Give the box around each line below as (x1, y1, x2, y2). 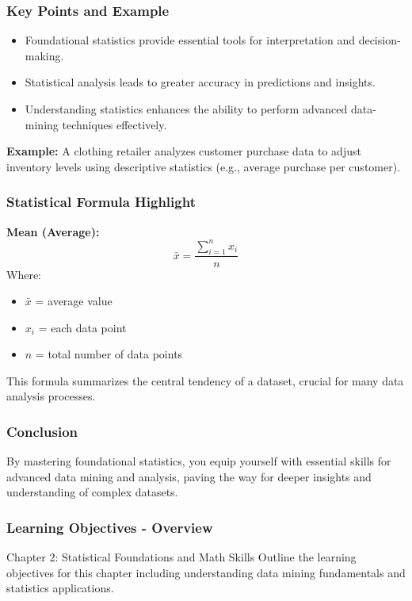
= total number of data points (35, 346, 183, 362)
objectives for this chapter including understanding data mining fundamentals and (6, 564, 406, 580)
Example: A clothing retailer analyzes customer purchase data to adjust (6, 143, 361, 159)
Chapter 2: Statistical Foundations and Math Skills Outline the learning (6, 549, 357, 565)
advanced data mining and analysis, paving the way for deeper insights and (6, 468, 372, 484)
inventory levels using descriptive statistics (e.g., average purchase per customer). (6, 158, 401, 174)
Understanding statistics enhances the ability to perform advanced (25, 101, 348, 117)
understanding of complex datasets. (6, 484, 178, 500)
